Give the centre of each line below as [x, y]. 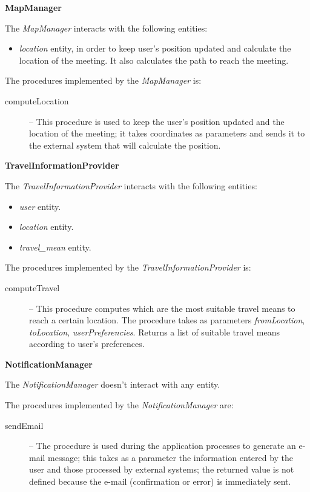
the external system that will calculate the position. [125, 145]
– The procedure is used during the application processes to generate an [163, 446]
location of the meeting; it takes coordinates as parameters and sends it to [167, 133]
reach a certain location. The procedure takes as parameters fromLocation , [167, 320]
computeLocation [37, 100]
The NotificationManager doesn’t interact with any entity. [113, 384]
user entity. [40, 206]
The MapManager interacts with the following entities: [106, 28]
